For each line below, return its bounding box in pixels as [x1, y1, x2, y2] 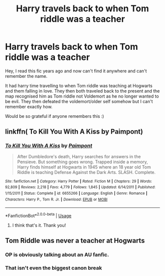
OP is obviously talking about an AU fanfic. [5, 251, 110, 258]
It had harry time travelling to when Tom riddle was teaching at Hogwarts [5, 82, 153, 89]
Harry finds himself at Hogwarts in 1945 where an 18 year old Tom [17, 164, 151, 170]
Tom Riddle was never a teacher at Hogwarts [5, 237, 145, 245]
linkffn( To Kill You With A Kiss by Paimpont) [5, 128, 143, 136]
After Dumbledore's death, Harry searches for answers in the [17, 153, 141, 159]
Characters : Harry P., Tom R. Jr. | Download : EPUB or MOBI [5, 197, 108, 202]
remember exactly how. [5, 103, 53, 109]
